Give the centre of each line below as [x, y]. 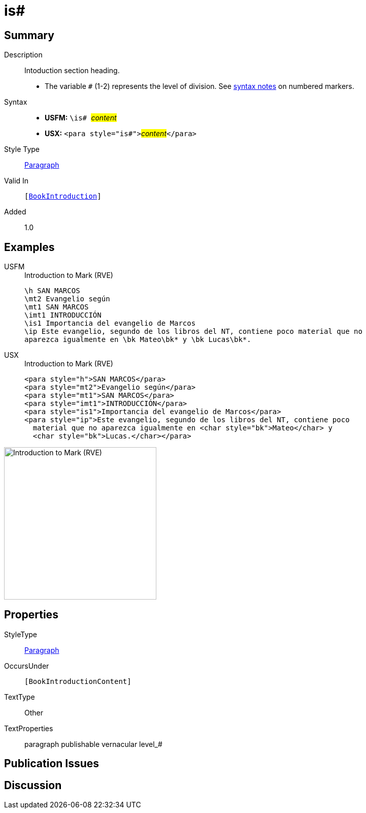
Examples [29, 247]
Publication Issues [52, 764]
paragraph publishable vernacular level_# [93, 744]
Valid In [16, 181]
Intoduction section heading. [72, 71]
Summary [29, 35]
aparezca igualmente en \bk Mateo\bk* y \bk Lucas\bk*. [138, 340]
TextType [20, 697]
